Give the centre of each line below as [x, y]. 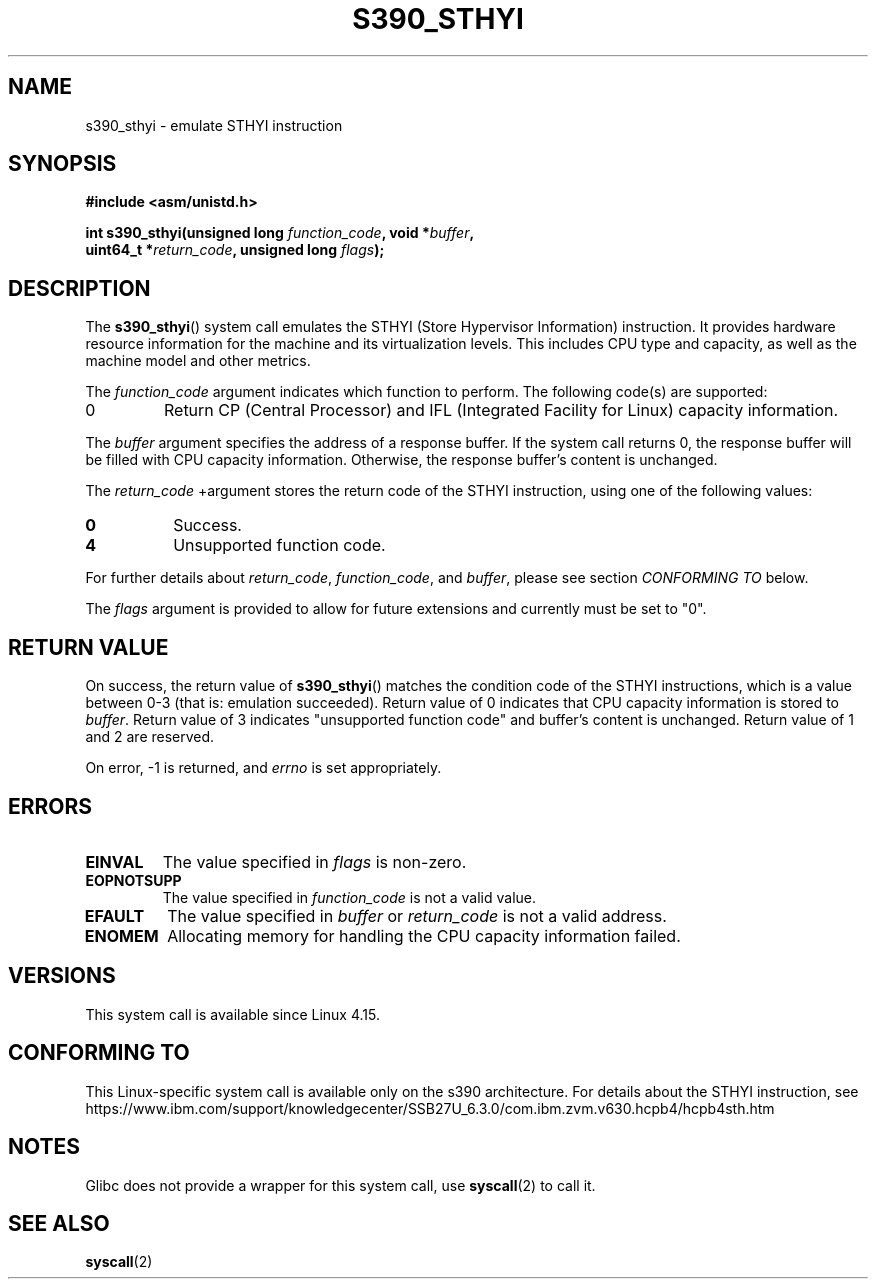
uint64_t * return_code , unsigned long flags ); [235, 250]
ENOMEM [121, 935]
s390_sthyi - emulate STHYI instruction [214, 125]
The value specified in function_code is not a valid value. [349, 897]
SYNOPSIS [62, 164]
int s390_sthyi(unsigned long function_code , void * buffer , [280, 233]
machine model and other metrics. [198, 361]
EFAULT [114, 915]
